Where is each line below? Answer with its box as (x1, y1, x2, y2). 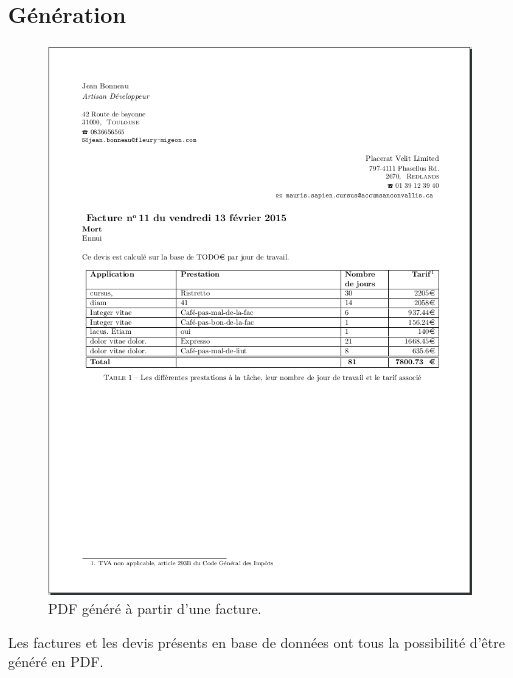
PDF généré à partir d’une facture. (48, 598, 262, 619)
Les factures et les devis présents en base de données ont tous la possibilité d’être (8, 631, 505, 652)
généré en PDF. (8, 651, 104, 672)
